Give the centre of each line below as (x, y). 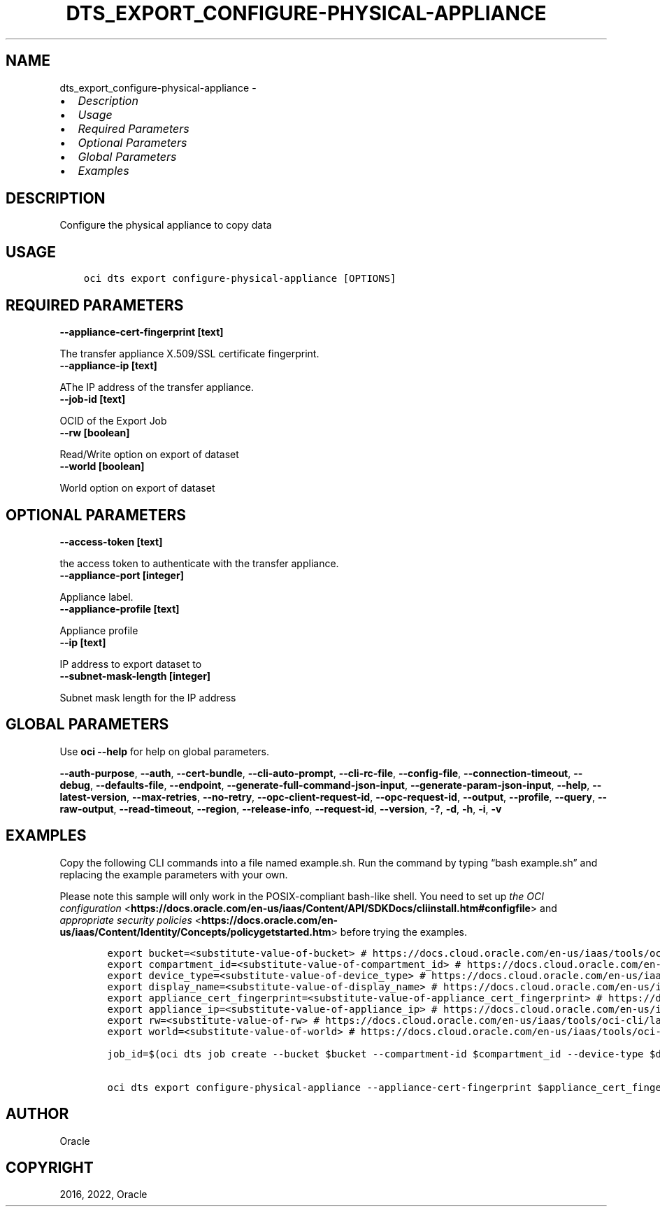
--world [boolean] (102, 466)
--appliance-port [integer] (122, 575)
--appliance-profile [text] (120, 608)
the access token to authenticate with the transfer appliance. (199, 563)
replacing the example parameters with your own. (174, 874)
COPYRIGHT (50, 1167)
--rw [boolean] (95, 433)
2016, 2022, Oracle (103, 1195)
